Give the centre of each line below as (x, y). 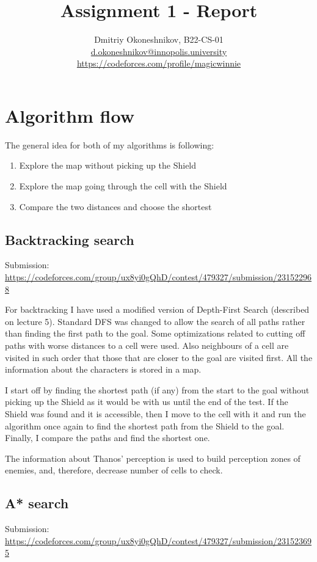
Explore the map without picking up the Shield (108, 165)
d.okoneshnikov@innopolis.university (159, 51)
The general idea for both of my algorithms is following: (110, 144)
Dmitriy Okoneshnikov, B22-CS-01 (159, 39)
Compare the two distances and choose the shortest (115, 206)
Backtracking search (70, 239)
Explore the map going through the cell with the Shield (123, 186)
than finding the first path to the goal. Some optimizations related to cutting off (155, 333)
